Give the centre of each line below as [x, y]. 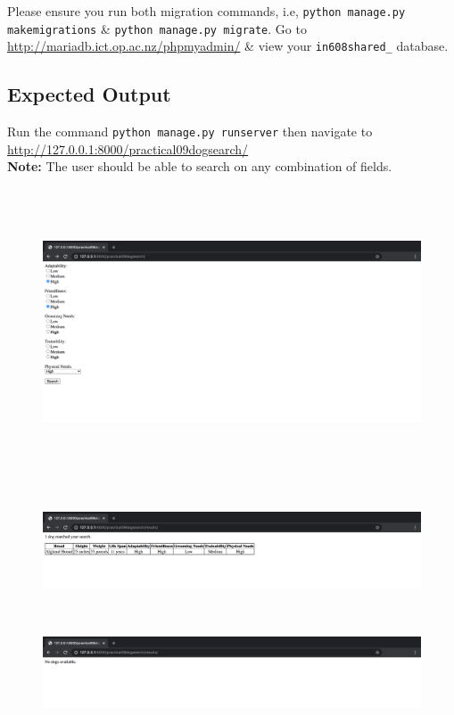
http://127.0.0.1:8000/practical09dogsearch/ [128, 148]
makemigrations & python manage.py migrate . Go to [157, 28]
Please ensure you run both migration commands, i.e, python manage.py [206, 11]
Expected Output [89, 94]
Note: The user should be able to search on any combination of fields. [200, 166]
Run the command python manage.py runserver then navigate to [190, 131]
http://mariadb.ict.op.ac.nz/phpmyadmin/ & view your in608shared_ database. [228, 46]
